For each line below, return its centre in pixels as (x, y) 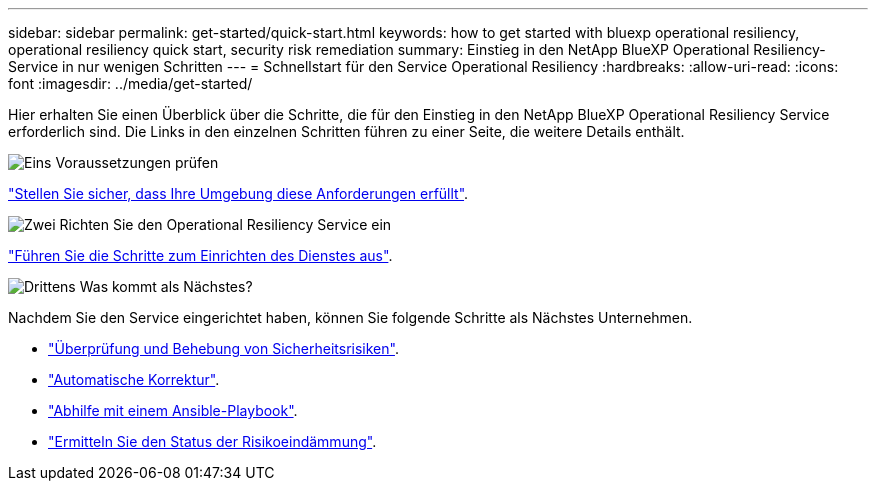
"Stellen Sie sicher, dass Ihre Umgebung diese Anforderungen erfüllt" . (238, 193)
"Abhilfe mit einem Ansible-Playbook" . (173, 410)
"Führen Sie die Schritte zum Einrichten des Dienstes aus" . (200, 255)
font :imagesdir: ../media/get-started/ (130, 83)
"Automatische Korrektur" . (134, 379)
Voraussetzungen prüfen (137, 162)
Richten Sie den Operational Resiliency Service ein (225, 224)
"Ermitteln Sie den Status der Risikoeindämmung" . (212, 441)
